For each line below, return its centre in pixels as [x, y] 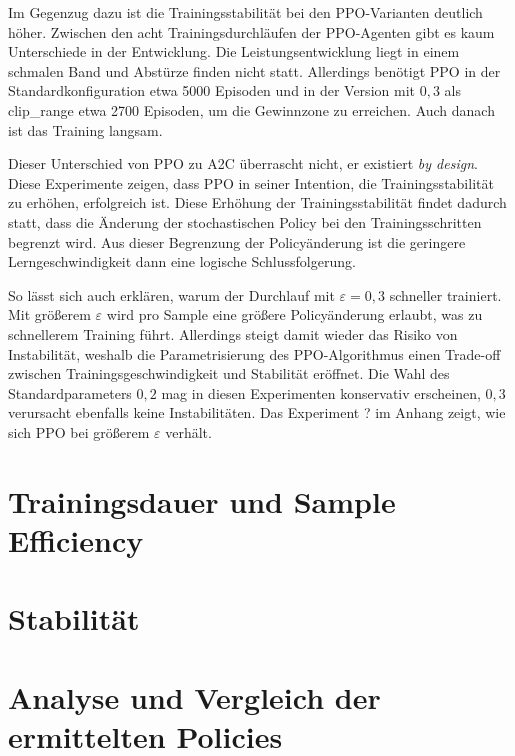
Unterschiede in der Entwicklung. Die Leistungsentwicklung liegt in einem [234, 51]
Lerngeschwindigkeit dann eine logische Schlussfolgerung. [182, 261]
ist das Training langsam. [85, 129]
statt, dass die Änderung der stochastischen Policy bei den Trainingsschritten [245, 221]
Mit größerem [49, 314]
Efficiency [76, 539]
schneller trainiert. [445, 294]
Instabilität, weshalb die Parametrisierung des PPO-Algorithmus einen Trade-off [254, 353]
